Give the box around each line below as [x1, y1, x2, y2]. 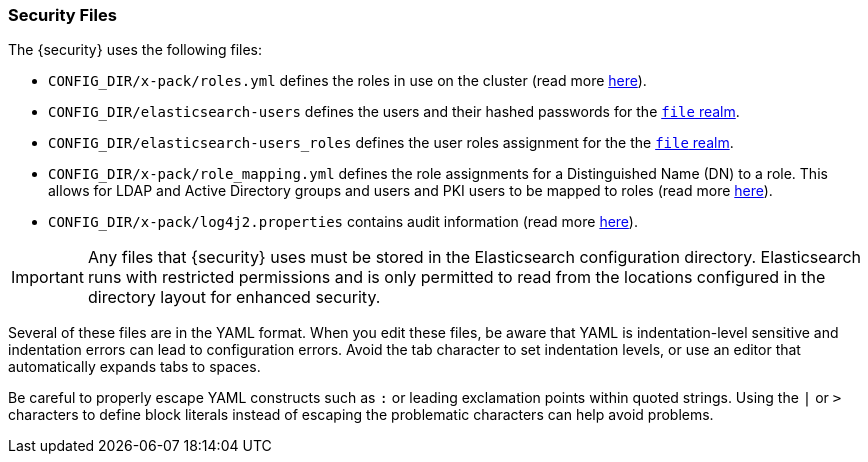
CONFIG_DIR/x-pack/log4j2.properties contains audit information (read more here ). [48, 213, 638, 231]
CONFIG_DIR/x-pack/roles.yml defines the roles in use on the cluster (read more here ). [48, 72, 647, 90]
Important [11, 267, 84, 288]
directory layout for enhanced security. [87, 287, 381, 308]
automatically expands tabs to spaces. [8, 358, 261, 376]
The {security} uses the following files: [8, 41, 263, 59]
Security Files [8, 5, 117, 25]
